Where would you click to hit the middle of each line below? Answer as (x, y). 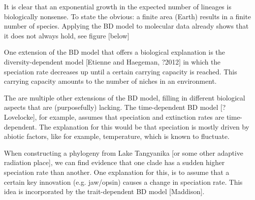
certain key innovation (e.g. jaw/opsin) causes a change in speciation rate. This (123, 182)
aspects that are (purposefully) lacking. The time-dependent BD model (111, 107)
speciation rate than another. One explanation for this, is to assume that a (117, 172)
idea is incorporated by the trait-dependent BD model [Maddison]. (104, 191)
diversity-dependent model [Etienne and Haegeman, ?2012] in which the (112, 61)
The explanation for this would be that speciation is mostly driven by (144, 126)
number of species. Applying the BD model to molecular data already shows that (127, 26)
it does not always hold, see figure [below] (67, 35)
